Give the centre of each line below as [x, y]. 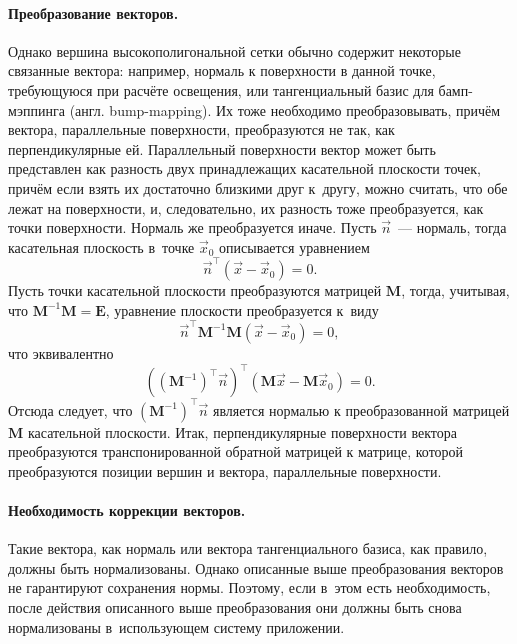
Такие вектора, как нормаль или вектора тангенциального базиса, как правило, [248, 548]
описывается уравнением [294, 246]
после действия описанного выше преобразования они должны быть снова [235, 606]
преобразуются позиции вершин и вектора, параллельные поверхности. [225, 470]
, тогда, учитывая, [455, 290]
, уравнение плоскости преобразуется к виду [242, 309]
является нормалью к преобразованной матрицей [361, 409]
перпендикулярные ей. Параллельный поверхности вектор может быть [222, 148]
